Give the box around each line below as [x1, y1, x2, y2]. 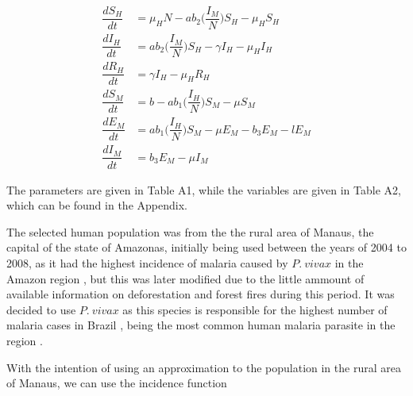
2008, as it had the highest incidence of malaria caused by [6, 254, 288, 271]
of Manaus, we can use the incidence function [6, 375, 227, 391]
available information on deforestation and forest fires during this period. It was [6, 286, 395, 302]
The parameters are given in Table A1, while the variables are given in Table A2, [6, 181, 401, 198]
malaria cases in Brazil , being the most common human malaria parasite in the [6, 317, 396, 333]
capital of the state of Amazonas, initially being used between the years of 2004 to [6, 239, 407, 256]
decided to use [6, 301, 76, 317]
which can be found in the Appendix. [6, 197, 187, 213]
